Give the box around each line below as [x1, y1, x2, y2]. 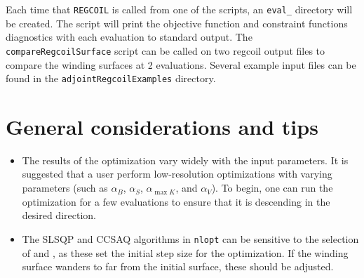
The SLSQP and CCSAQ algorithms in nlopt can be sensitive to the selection [22, 231, 359, 246]
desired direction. [22, 208, 96, 223]
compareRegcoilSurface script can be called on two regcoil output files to [6, 43, 325, 58]
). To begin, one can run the [211, 180, 333, 195]
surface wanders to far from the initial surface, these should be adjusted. [22, 259, 334, 274]
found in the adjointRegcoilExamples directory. [6, 71, 216, 86]
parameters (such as [22, 180, 108, 195]
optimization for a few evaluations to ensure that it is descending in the [22, 194, 330, 208]
